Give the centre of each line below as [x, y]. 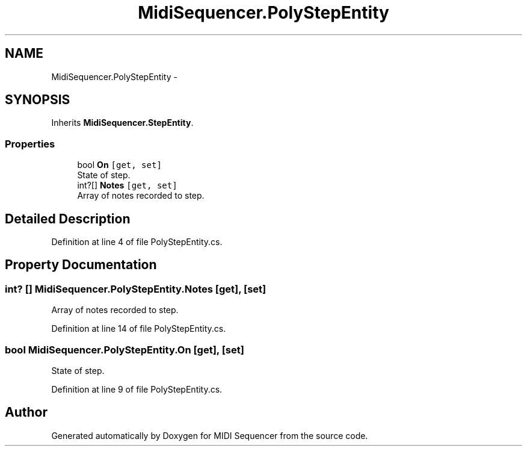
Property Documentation [81, 265]
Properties [30, 144]
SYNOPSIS [38, 100]
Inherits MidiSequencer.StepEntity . [122, 123]
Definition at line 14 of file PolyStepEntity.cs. [139, 329]
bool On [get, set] [119, 165]
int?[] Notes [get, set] [127, 185]
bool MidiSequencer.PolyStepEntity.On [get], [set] [125, 350]
